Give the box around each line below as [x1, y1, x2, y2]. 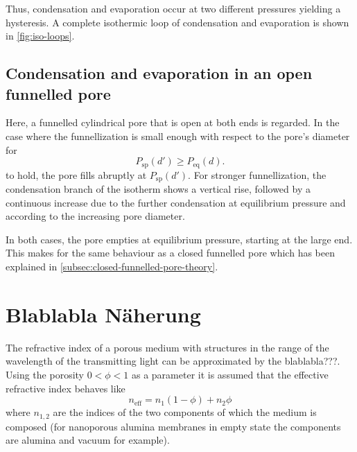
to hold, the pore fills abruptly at [6, 167, 147, 182]
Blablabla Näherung [6, 299, 201, 328]
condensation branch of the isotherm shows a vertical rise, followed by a [6, 182, 311, 196]
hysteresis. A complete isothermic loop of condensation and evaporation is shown [6, 15, 349, 29]
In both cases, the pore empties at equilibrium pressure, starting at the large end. [6, 232, 353, 246]
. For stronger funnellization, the [188, 167, 326, 182]
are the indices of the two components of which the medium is [53, 405, 317, 419]
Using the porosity [6, 367, 84, 381]
